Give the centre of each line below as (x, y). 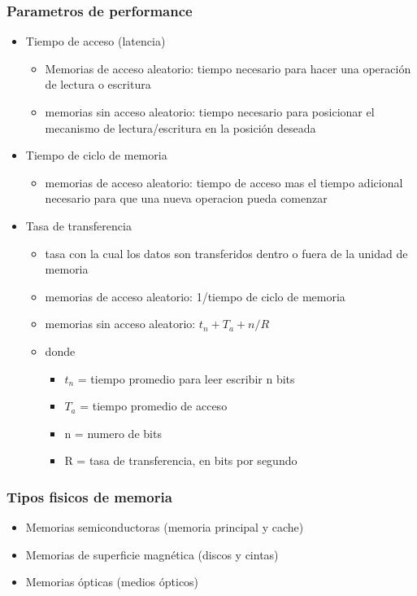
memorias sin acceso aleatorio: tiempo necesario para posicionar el (210, 112)
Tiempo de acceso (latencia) (96, 41)
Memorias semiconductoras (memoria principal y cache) (165, 527)
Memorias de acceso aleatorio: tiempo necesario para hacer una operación (228, 68)
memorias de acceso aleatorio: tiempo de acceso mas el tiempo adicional (224, 182)
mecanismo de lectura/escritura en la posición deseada (180, 127)
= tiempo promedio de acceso (154, 406)
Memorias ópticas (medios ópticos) (112, 582)
